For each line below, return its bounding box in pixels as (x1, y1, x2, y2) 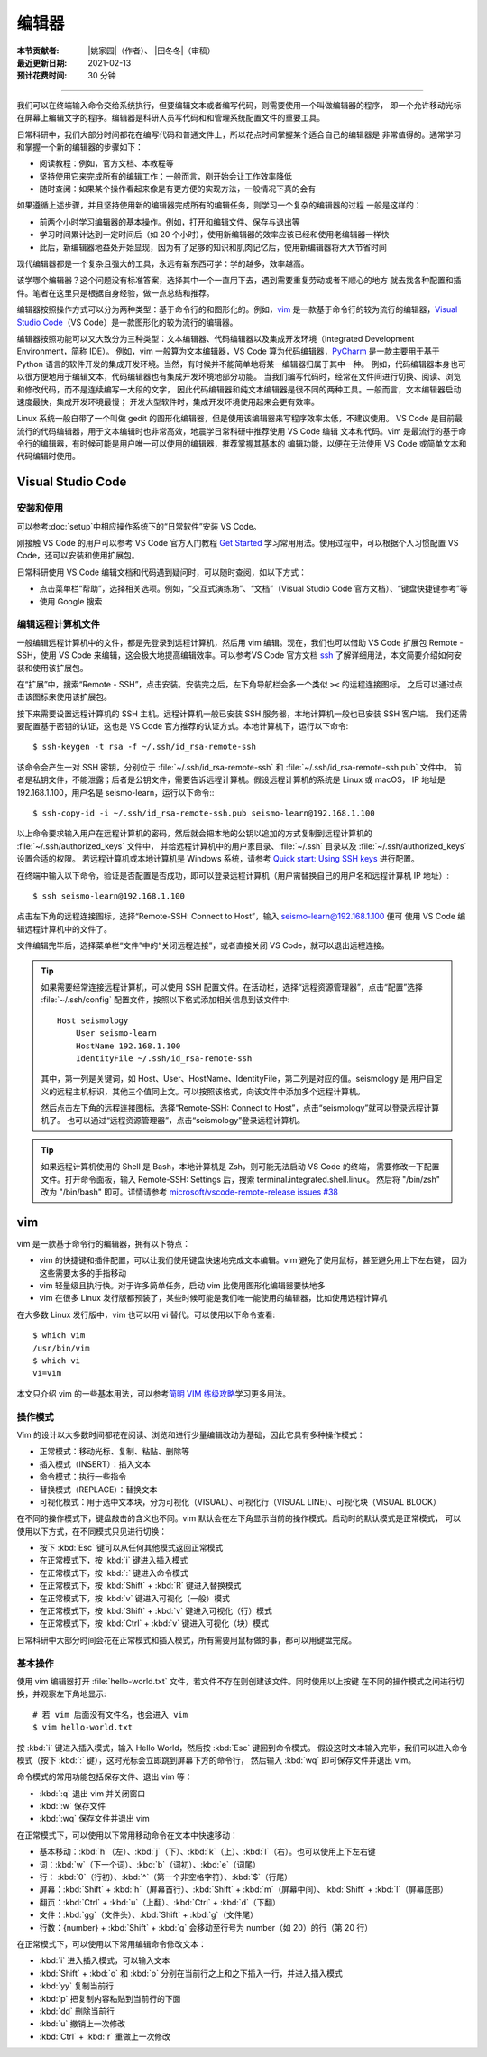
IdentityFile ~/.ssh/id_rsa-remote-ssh (75, 1053, 253, 1064)
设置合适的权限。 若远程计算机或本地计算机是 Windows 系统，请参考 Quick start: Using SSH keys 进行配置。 (16, 853, 419, 864)
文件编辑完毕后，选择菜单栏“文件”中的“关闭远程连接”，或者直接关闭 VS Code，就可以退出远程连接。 (16, 940, 390, 951)
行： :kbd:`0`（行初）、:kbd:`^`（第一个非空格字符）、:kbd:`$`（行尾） (39, 1872, 293, 1883)
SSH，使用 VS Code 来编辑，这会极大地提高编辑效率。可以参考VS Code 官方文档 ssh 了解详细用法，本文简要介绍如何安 (16, 650, 462, 660)
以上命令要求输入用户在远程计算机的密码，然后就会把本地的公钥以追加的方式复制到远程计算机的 (16, 828, 372, 839)
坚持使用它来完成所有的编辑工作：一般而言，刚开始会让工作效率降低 (39, 171, 292, 181)
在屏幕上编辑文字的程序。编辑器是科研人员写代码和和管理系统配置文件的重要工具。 (16, 113, 325, 124)
